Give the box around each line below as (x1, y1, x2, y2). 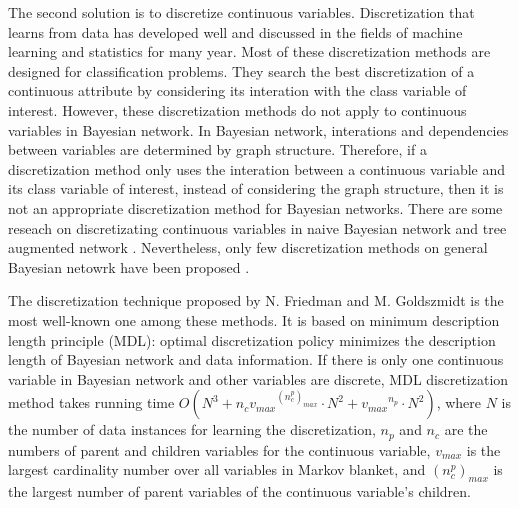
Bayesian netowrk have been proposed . (8, 256, 250, 277)
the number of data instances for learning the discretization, (8, 419, 376, 440)
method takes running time (8, 392, 175, 413)
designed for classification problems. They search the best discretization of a (8, 60, 475, 81)
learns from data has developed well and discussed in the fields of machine (8, 21, 463, 42)
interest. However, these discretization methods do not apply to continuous (8, 99, 467, 120)
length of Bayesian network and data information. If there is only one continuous (8, 349, 504, 370)
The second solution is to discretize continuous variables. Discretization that (8, 2, 475, 22)
